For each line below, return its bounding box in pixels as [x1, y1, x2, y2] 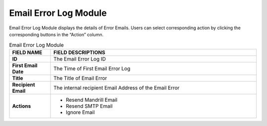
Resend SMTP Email [66, 102, 113, 109]
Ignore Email [66, 109, 95, 116]
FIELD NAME [12, 49, 43, 56]
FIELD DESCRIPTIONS [53, 49, 106, 56]
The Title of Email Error [53, 74, 107, 81]
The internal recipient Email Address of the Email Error [53, 84, 180, 91]
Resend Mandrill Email [66, 96, 118, 103]
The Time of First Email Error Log [53, 65, 131, 72]
